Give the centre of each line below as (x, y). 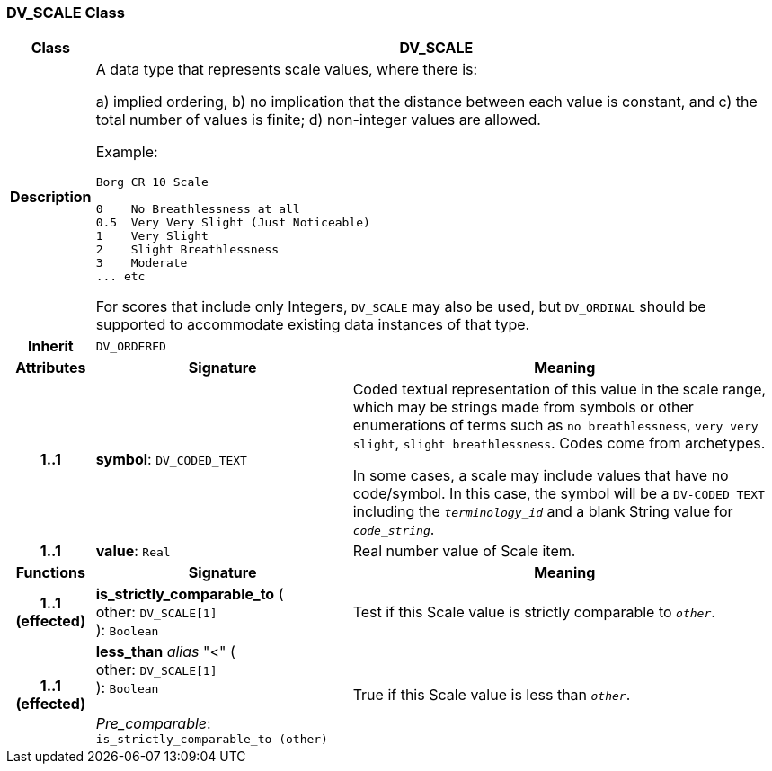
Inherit (50, 346)
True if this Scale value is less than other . (492, 694)
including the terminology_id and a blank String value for (543, 512)
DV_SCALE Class (66, 13)
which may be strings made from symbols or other (523, 408)
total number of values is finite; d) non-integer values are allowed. (318, 120)
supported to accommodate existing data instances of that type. (313, 325)
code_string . (394, 530)
